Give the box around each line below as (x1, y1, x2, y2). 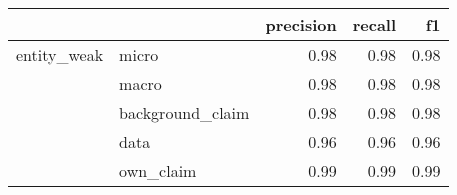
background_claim (119, 101, 250, 124)
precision (265, 13, 337, 36)
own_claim (119, 159, 197, 182)
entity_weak (16, 43, 104, 66)
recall (352, 13, 397, 36)
